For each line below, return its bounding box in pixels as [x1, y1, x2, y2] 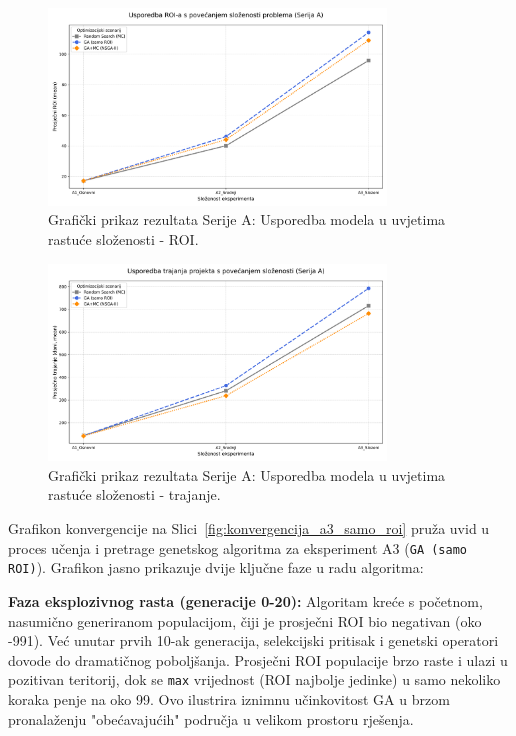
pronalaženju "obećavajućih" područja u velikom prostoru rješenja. [8, 708, 414, 729]
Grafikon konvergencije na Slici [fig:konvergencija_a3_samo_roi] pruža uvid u [8, 518, 490, 539]
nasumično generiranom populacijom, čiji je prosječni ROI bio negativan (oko [8, 610, 482, 631]
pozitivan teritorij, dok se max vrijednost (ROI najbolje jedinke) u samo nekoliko [8, 669, 501, 690]
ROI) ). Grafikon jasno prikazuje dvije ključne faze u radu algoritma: [8, 557, 424, 578]
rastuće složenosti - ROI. [48, 228, 199, 249]
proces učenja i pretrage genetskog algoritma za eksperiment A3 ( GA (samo [8, 537, 467, 558]
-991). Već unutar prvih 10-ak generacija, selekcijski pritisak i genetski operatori [8, 630, 499, 651]
